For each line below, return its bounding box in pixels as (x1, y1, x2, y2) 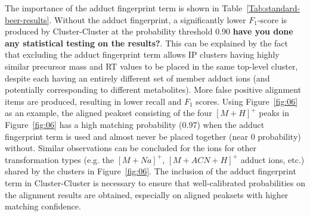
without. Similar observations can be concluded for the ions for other (5, 142, 257, 154)
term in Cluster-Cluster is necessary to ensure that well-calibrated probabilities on (5, 176, 306, 189)
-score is (257, 13, 287, 26)
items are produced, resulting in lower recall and (5, 95, 182, 107)
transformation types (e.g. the (5, 153, 114, 165)
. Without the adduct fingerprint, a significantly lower (49, 13, 246, 26)
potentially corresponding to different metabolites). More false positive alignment (5, 83, 302, 96)
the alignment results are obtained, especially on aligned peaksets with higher (5, 188, 289, 201)
